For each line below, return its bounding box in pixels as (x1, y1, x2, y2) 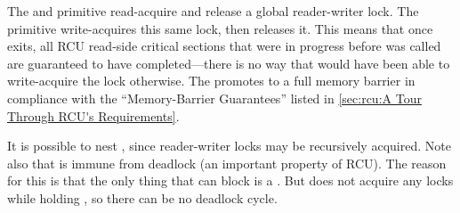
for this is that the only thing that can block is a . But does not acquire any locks (7, 171, 454, 190)
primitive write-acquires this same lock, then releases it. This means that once (7, 19, 433, 37)
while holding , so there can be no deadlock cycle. (7, 188, 278, 207)
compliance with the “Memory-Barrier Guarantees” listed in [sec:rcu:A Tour (7, 88, 422, 107)
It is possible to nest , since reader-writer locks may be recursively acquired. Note (7, 136, 451, 155)
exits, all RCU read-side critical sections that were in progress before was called (7, 37, 441, 55)
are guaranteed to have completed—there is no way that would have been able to (7, 53, 450, 72)
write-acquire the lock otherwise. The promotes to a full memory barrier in (7, 71, 416, 90)
